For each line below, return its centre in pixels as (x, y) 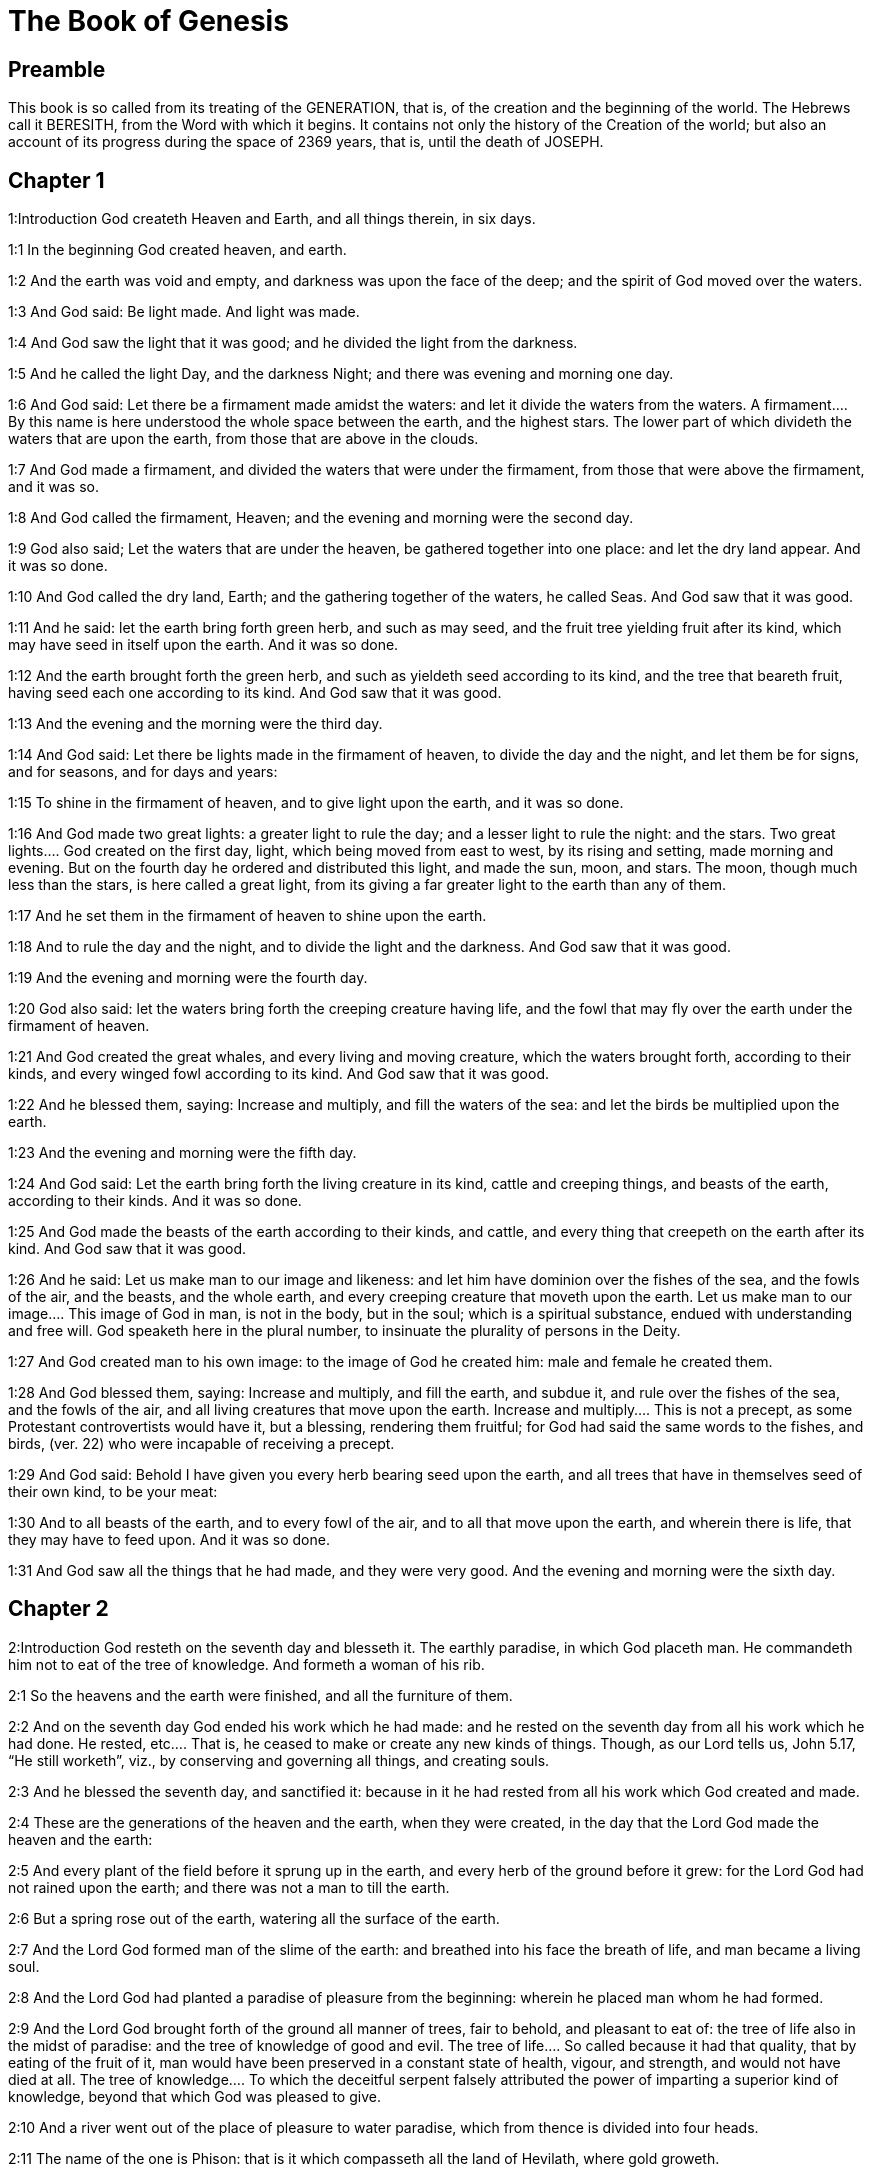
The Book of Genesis (148, 21)
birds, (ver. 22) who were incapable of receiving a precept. (201, 1444)
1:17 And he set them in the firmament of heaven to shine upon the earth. (247, 916)
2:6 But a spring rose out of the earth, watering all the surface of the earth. (254, 1918)
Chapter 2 (58, 1609)
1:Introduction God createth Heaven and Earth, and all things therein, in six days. (272, 219)
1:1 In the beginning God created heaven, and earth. (177, 250)
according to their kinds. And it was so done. (155, 1201)
